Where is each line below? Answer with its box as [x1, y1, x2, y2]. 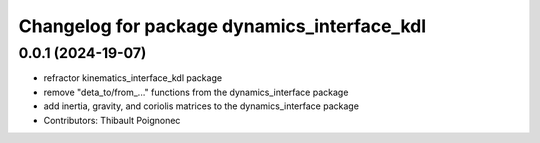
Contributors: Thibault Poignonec [43, 114, 181, 126]
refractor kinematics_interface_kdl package [43, 72, 223, 84]
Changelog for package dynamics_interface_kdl [18, 15, 427, 37]
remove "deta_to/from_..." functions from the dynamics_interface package [43, 86, 349, 98]
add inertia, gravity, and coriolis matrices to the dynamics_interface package [43, 100, 360, 112]
